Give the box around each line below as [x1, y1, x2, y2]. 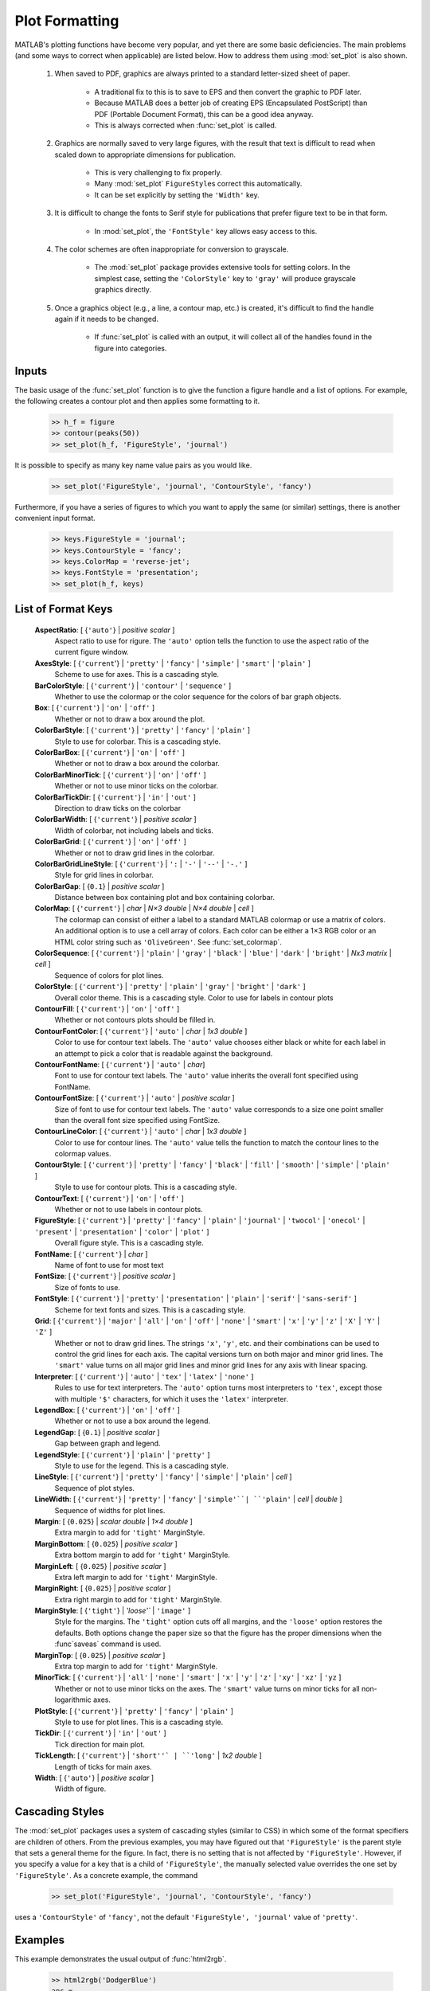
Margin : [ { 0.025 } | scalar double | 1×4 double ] [34, 1516, 193, 1526]
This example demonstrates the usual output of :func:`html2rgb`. [14, 1954, 227, 1963]
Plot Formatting [14, 12, 119, 29]
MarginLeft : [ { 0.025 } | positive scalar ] [34, 1561, 166, 1571]
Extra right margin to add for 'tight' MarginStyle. [54, 1594, 222, 1604]
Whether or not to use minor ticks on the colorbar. [54, 781, 219, 791]
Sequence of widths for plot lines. [54, 1505, 166, 1515]
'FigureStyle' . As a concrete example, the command [14, 1870, 198, 1880]
